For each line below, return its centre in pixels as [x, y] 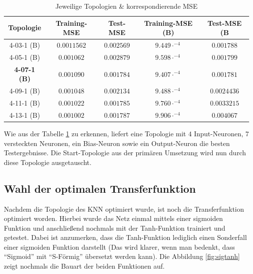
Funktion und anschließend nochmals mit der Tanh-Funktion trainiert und [115, 228]
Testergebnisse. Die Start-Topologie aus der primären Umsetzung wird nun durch [125, 153]
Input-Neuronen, [218, 133]
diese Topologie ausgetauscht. [48, 162]
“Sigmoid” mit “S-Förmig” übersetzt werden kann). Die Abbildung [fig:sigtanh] [122, 256]
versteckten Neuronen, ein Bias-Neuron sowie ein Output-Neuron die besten [117, 143]
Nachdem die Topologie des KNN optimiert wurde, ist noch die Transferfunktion [124, 209]
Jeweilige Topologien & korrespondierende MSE [126, 6]
